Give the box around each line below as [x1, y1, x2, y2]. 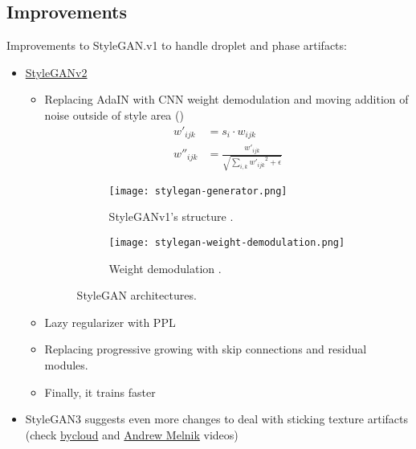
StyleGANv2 [25, 63, 88, 80]
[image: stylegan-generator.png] [108, 185, 288, 197]
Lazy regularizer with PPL [44, 313, 176, 330]
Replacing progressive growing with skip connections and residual [44, 341, 367, 357]
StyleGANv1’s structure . [108, 208, 234, 225]
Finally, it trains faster [44, 383, 156, 400]
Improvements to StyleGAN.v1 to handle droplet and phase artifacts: [6, 37, 347, 54]
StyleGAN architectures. [76, 287, 197, 304]
